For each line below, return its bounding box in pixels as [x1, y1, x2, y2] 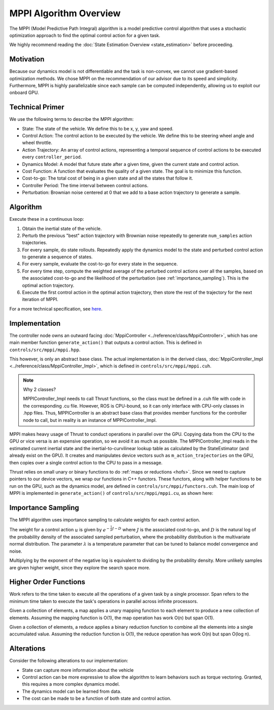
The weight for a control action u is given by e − [9, 526, 110, 533]
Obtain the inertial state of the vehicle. [22, 225, 102, 231]
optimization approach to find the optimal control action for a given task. [9, 32, 161, 38]
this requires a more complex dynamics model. [22, 681, 120, 687]
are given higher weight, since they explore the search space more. [9, 564, 151, 570]
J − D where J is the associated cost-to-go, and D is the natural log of [112, 526, 256, 533]
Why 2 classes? [23, 386, 56, 393]
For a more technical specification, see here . [9, 306, 102, 312]
